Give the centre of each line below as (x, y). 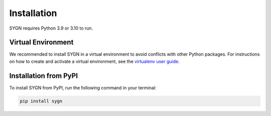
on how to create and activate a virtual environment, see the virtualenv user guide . (95, 61)
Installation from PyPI (43, 76)
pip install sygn (41, 101)
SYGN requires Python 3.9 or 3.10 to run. (51, 28)
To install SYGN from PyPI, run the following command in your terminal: (83, 87)
